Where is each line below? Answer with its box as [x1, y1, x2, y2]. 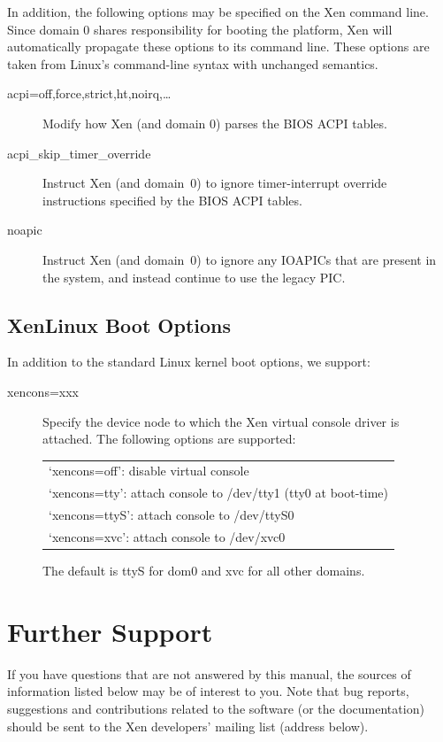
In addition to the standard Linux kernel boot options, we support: [7, 352, 370, 371]
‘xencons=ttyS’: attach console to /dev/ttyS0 [49, 506, 294, 524]
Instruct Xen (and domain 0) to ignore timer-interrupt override [42, 174, 387, 192]
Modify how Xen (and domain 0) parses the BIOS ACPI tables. [42, 113, 387, 132]
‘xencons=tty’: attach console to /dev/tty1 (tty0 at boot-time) [49, 483, 388, 502]
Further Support [7, 613, 213, 649]
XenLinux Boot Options [7, 311, 232, 338]
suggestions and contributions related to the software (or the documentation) [7, 699, 424, 717]
